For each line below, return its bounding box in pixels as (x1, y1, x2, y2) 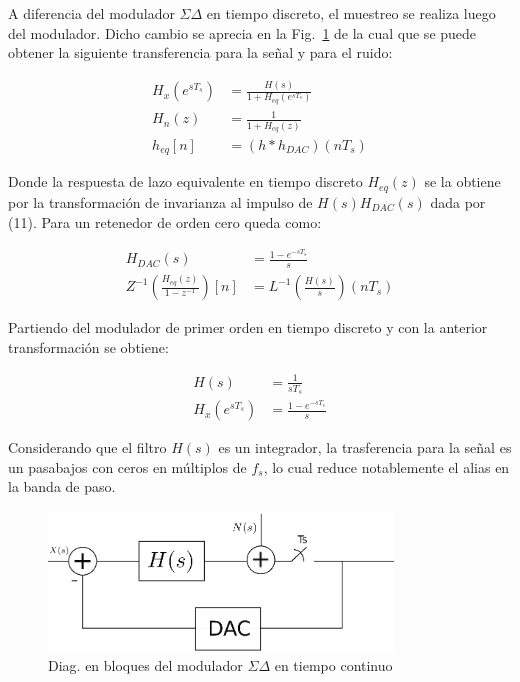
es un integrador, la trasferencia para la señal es (218, 437, 512, 458)
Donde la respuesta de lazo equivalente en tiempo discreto (8, 171, 363, 192)
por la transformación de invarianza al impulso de (8, 191, 313, 212)
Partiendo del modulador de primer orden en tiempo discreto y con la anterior (8, 317, 488, 338)
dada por (430, 191, 486, 212)
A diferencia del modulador (8, 3, 175, 23)
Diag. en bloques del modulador (48, 654, 243, 675)
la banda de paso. (8, 476, 116, 497)
